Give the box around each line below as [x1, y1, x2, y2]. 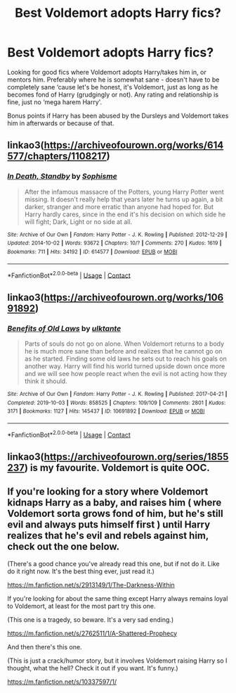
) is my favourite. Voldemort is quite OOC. [24, 461, 211, 473]
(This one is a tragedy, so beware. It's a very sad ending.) [7, 615, 174, 624]
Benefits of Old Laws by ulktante [7, 323, 122, 333]
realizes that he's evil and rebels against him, [7, 530, 209, 542]
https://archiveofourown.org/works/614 [44, 139, 224, 151]
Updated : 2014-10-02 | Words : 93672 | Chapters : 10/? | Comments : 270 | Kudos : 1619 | [7, 239, 222, 247]
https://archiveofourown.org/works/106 [44, 291, 224, 304]
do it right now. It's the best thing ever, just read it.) [7, 567, 155, 575]
